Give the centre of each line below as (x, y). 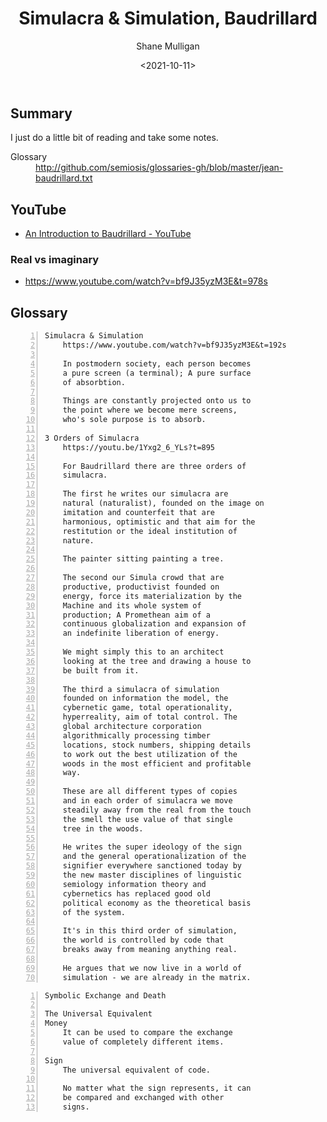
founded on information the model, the (145, 698)
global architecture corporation (132, 727)
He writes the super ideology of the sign (152, 847)
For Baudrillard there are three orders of (154, 466)
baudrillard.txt (64, 178)
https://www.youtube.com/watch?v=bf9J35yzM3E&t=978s (146, 281)
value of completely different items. (143, 1042)
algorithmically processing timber (136, 735)
